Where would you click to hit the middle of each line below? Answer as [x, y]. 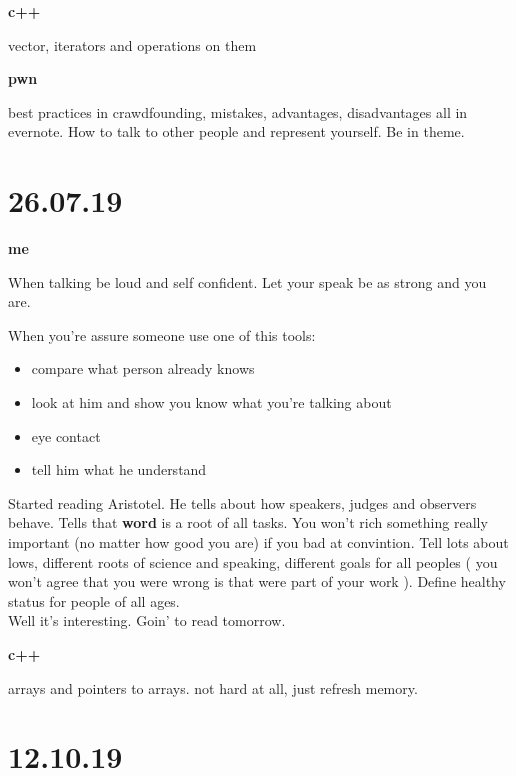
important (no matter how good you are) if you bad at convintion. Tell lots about [258, 542]
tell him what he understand [119, 469]
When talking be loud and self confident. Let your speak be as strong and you [247, 281]
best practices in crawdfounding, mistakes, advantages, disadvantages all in [238, 111]
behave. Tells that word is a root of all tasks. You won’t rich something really [248, 522]
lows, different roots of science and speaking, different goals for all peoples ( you [253, 561]
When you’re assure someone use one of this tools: [162, 334]
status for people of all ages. [94, 600]
